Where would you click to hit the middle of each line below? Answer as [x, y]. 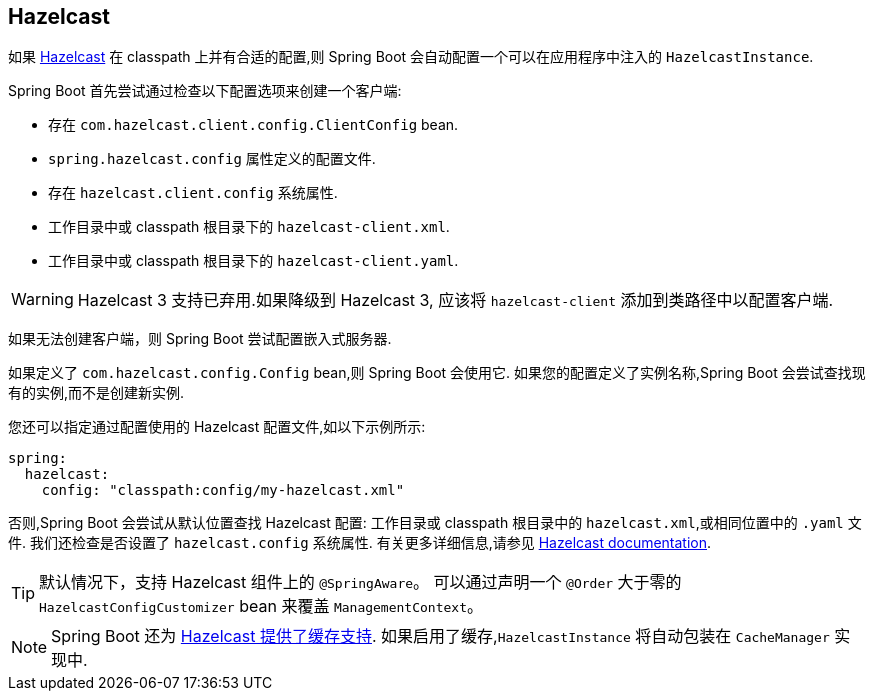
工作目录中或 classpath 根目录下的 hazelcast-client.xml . [249, 227]
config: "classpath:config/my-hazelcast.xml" [223, 490]
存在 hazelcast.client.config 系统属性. [193, 193]
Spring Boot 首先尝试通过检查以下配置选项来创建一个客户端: [205, 91]
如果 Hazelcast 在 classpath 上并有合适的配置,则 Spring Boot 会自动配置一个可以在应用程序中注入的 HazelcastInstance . [411, 57]
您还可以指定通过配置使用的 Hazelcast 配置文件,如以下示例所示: [217, 427]
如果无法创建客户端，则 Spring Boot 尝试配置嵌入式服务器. [200, 339]
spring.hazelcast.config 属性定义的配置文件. [212, 159]
